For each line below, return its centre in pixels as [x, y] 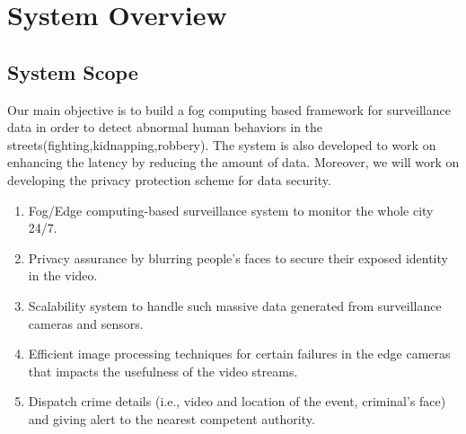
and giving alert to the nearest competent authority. [171, 418]
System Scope [73, 71]
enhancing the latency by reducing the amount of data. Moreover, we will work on [233, 162]
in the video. [63, 275]
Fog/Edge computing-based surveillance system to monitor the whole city [231, 210]
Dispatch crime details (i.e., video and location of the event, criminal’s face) [237, 401]
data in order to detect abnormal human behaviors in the [165, 127]
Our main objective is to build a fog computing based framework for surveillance [229, 109]
